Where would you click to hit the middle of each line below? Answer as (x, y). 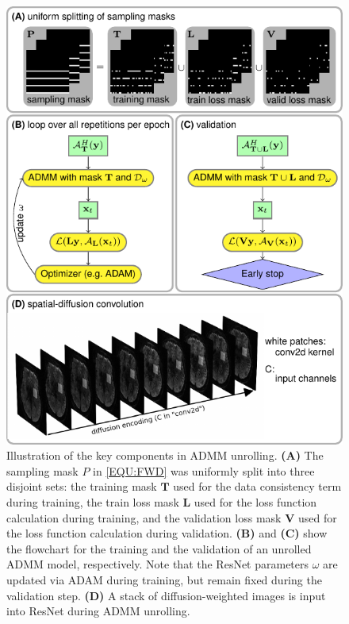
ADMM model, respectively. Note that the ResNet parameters (158, 564)
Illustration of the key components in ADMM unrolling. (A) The (165, 455)
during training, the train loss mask (93, 502)
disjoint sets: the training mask (82, 486)
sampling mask (42, 470)
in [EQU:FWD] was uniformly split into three (204, 470)
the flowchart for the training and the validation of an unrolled (159, 548)
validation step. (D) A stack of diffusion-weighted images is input (166, 595)
